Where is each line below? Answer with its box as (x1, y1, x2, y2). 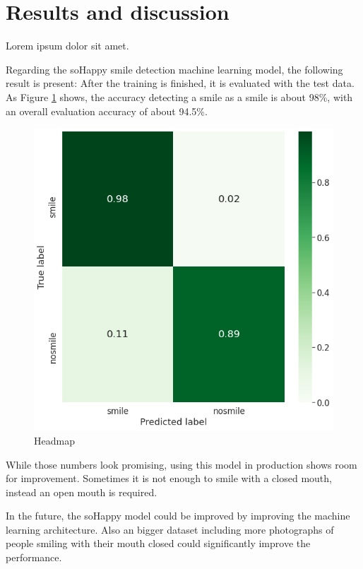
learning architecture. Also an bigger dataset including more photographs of (6, 522, 334, 536)
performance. (6, 550, 62, 565)
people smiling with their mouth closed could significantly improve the (6, 536, 311, 551)
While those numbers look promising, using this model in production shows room (6, 457, 357, 471)
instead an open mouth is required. (6, 484, 157, 499)
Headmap (34, 433, 75, 447)
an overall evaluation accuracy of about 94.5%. (6, 103, 208, 118)
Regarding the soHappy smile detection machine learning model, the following (6, 61, 343, 76)
